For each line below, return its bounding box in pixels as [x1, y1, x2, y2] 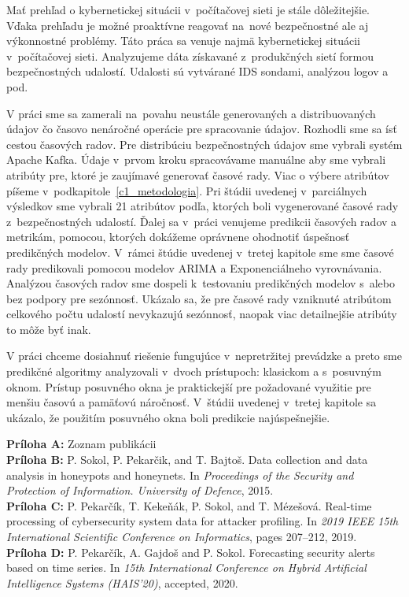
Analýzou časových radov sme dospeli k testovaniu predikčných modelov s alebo [6, 275, 395, 291]
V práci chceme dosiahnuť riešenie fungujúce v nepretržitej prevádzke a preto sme [6, 347, 402, 364]
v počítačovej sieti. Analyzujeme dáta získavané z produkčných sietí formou [6, 47, 374, 64]
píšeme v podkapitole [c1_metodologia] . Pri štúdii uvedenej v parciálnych [6, 182, 367, 198]
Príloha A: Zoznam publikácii [6, 436, 157, 452]
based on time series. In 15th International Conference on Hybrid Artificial [6, 559, 367, 576]
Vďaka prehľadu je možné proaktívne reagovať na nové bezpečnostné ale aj [6, 17, 369, 33]
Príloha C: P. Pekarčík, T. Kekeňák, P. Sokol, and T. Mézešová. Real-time [6, 497, 372, 514]
